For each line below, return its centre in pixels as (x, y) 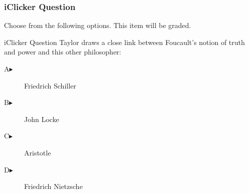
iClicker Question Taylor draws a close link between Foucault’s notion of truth (125, 42)
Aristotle (38, 152)
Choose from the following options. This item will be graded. (98, 25)
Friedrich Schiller (50, 85)
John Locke (42, 119)
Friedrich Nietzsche (53, 186)
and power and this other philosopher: (63, 52)
